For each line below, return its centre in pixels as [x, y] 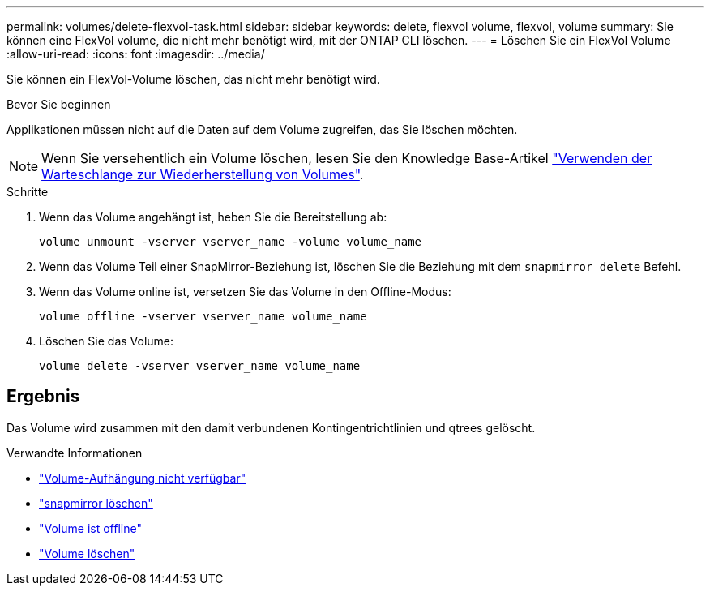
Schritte [28, 192]
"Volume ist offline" [90, 528]
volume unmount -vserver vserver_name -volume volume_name [231, 242]
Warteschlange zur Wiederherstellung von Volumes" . [203, 174]
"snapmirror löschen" [96, 503]
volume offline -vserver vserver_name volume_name [203, 316]
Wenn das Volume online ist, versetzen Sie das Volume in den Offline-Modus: [245, 292]
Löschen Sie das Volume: [107, 341]
